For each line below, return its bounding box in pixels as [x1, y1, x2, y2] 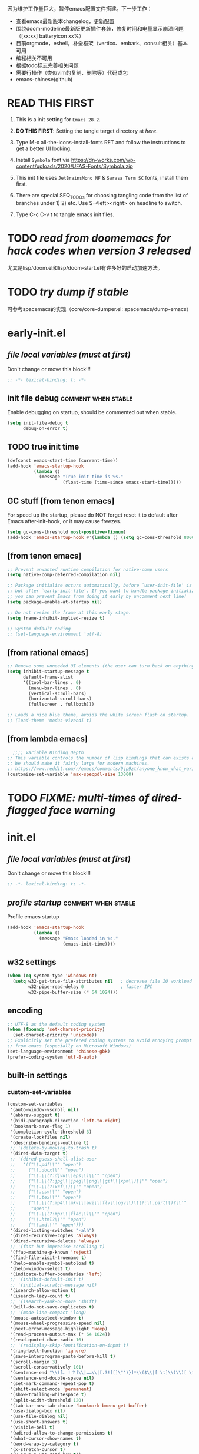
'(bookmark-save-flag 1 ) [9, 1123, 71, 1129]
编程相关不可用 [15, 55, 52, 61]
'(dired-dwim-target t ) [9, 1151, 68, 1156]
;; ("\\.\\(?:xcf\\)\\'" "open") [9, 1184, 102, 1189]
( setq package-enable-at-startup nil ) [7, 599, 102, 605]
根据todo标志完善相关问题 [15, 62, 79, 69]
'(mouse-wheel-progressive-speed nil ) [9, 1320, 105, 1327]
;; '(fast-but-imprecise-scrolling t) [9, 1244, 105, 1250]
